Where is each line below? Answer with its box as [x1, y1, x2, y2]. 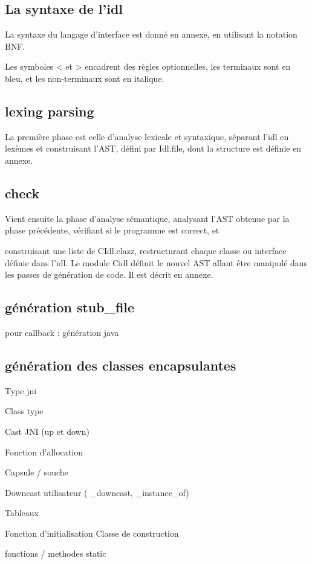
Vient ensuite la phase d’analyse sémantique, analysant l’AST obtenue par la [5, 212, 290, 224]
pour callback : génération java [5, 326, 119, 338]
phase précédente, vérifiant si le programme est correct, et [5, 224, 219, 237]
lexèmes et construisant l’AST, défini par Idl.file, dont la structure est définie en [5, 142, 302, 155]
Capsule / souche [5, 466, 68, 478]
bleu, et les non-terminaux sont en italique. [5, 72, 164, 84]
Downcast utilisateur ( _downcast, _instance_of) [5, 486, 189, 499]
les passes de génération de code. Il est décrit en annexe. [5, 268, 213, 281]
